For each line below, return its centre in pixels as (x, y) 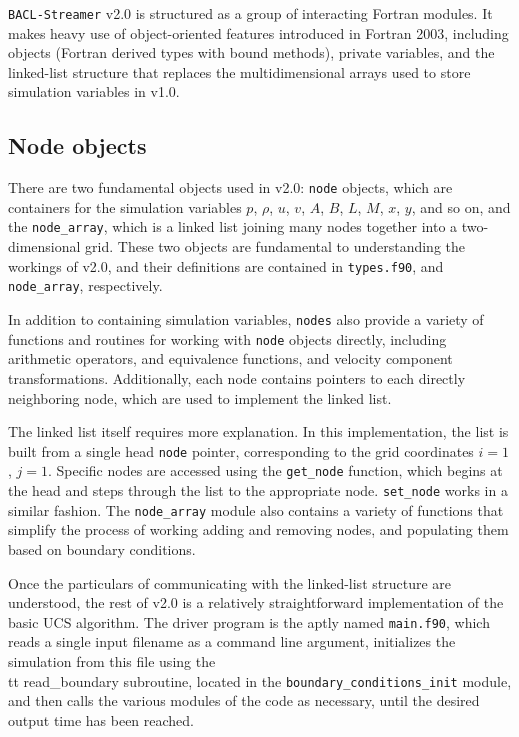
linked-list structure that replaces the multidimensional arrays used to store (239, 71)
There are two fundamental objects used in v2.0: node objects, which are (230, 187)
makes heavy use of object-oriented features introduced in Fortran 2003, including (258, 32)
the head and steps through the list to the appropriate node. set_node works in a (258, 490)
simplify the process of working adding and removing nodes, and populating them (258, 529)
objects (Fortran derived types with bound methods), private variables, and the (251, 52)
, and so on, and (461, 206)
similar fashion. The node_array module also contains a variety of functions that (256, 509)
